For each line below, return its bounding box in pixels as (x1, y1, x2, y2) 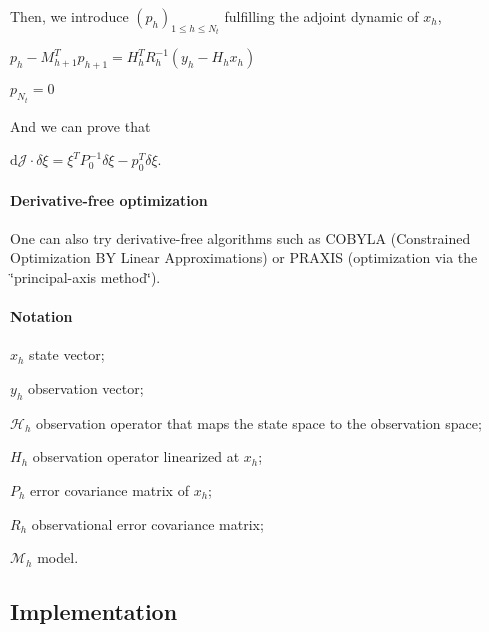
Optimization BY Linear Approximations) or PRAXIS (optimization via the (10, 247, 478, 268)
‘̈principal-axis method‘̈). (10, 267, 161, 288)
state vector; (29, 344, 105, 365)
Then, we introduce (10, 6, 129, 26)
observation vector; (27, 378, 144, 399)
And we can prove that (10, 115, 151, 136)
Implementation (10, 596, 178, 627)
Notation (10, 306, 73, 327)
